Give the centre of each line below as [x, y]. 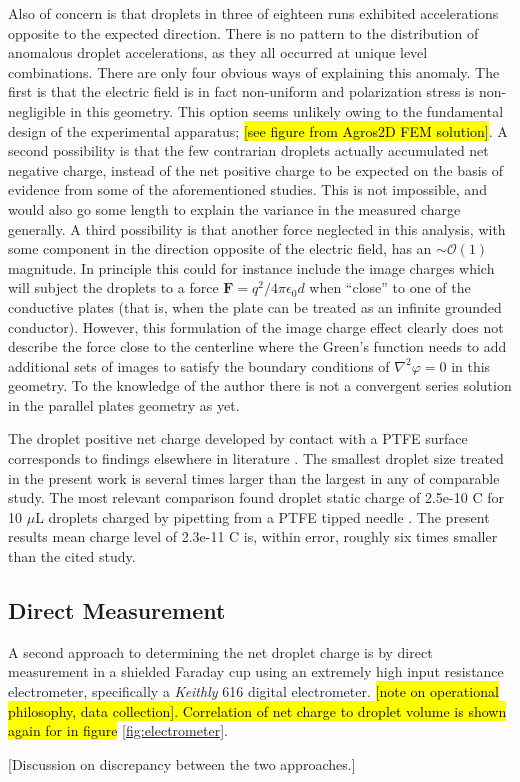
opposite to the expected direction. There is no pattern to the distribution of [243, 32]
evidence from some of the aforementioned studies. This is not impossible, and [247, 189]
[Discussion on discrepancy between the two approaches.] [182, 763]
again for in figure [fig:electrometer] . [118, 730]
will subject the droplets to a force [113, 287]
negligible [37, 110]
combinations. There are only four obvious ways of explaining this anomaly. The [254, 71]
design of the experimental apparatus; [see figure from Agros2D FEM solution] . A [258, 130]
